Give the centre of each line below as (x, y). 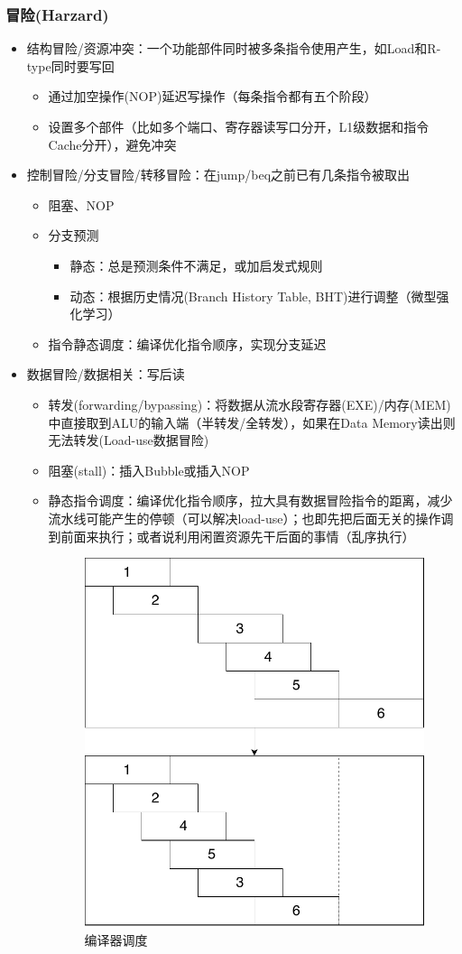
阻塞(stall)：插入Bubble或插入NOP (149, 470)
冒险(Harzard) (57, 14)
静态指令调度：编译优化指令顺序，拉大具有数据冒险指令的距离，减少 (250, 500)
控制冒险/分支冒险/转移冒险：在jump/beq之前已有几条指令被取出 (218, 175)
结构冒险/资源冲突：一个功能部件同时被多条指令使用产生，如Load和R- (234, 48)
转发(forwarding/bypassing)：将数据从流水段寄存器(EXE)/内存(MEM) (249, 404)
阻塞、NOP (81, 204)
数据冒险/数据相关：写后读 (106, 374)
